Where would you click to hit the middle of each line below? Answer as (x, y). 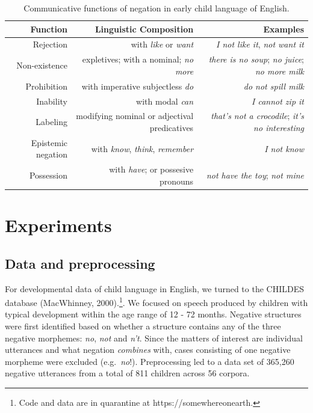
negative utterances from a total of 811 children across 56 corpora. (127, 373)
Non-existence (42, 65)
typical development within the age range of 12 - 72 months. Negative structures (153, 314)
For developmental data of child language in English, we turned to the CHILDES (154, 288)
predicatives (172, 127)
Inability (52, 101)
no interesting (279, 127)
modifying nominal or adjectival (135, 116)
